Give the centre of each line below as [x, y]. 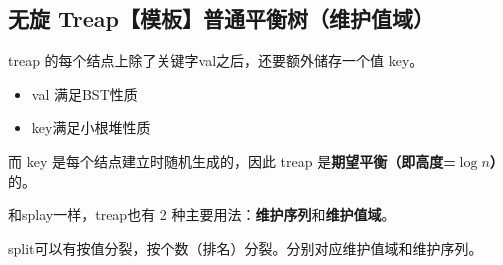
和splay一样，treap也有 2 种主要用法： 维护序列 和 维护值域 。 [202, 214]
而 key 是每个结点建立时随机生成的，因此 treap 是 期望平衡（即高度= [232, 160]
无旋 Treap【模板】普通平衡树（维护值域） [221, 18]
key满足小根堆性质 [91, 127]
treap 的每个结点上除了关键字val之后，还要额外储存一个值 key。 [216, 60]
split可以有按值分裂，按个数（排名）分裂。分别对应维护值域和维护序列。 [245, 247]
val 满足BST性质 [84, 93]
